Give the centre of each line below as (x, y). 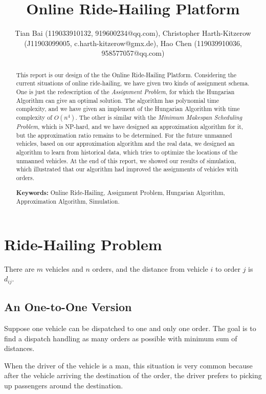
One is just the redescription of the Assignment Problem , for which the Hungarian (125, 92)
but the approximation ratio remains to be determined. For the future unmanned (124, 135)
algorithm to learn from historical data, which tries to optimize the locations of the (127, 152)
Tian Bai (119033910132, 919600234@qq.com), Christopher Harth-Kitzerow (133, 33)
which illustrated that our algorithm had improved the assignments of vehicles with (127, 169)
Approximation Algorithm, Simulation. (68, 201)
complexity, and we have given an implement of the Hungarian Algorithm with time (128, 109)
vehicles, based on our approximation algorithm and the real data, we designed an (125, 144)
